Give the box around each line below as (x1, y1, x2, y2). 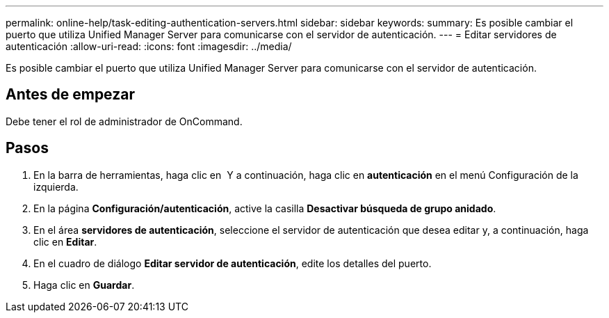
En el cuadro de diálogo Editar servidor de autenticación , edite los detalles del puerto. (33, 257, 432, 269)
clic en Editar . (33, 235, 97, 248)
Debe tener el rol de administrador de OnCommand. (6, 115, 243, 127)
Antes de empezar (6, 86, 135, 104)
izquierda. (33, 180, 79, 193)
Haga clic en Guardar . (33, 278, 135, 291)
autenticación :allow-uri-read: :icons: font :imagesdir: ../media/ (6, 40, 292, 52)
